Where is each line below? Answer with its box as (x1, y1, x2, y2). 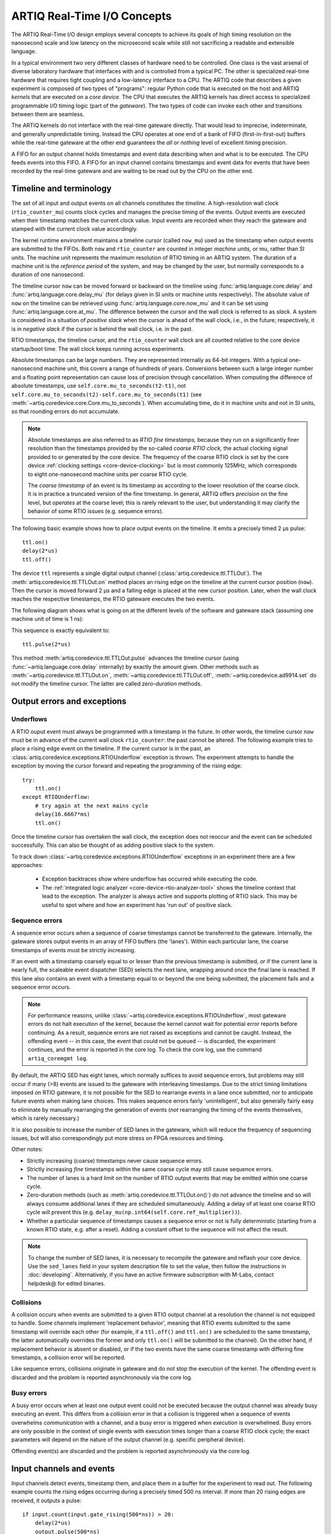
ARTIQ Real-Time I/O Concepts (11, 9, 172, 23)
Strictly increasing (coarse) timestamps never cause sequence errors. (26, 1157, 204, 1164)
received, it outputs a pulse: (11, 1497, 82, 1504)
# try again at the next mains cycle (34, 802, 148, 809)
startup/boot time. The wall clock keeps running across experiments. (11, 345, 185, 352)
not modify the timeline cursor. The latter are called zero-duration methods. (11, 680, 202, 687)
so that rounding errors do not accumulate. (11, 408, 120, 415)
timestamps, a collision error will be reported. (11, 1354, 126, 1361)
